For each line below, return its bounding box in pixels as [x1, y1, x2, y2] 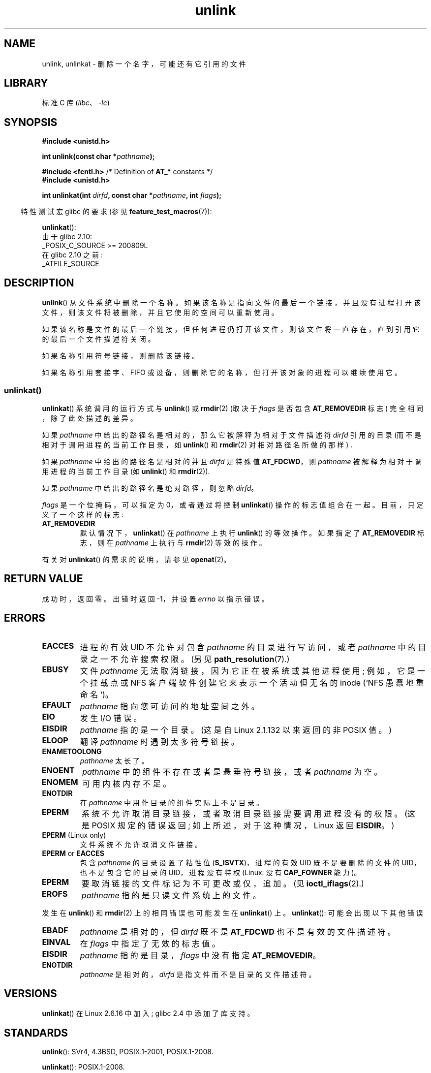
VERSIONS [4, 987, 57, 1000]
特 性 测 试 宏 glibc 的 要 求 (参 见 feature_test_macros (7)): [21, 207, 212, 216]
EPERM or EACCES [42, 849, 105, 857]
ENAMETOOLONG [42, 747, 102, 756]
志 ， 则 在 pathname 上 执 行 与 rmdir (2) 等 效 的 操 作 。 [80, 538, 266, 547]
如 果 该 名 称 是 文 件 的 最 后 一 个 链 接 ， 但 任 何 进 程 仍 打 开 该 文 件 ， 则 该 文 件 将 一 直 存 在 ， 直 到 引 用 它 [42, 325, 420, 334]
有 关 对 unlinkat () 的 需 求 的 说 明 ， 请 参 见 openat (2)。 [42, 555, 231, 564]
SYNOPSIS [4, 116, 58, 128]
